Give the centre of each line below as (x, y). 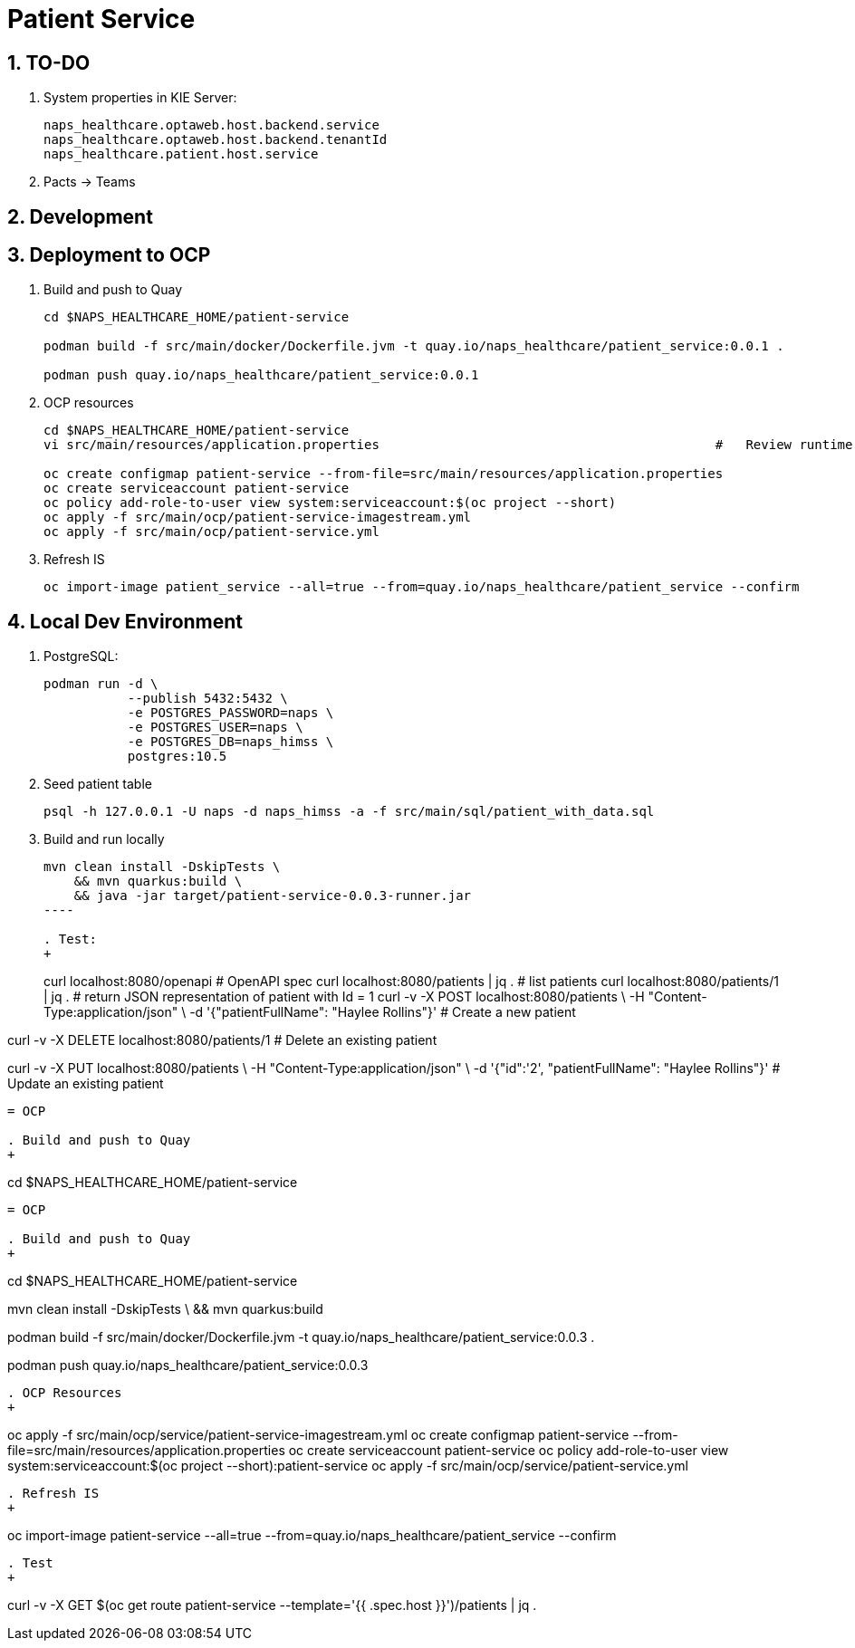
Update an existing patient (86, 1084)
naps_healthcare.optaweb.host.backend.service (211, 125)
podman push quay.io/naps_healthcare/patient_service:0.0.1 (261, 375)
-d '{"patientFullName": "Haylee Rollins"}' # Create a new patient (383, 1012)
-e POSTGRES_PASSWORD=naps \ (231, 713)
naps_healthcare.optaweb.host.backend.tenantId (216, 140)
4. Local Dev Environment (125, 621)
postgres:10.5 (177, 757)
